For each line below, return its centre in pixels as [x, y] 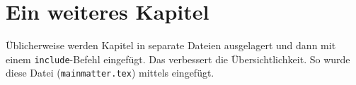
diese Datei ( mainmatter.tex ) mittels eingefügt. [110, 73]
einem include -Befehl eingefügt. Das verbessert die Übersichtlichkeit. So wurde [178, 59]
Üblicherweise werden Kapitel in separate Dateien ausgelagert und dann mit [171, 45]
